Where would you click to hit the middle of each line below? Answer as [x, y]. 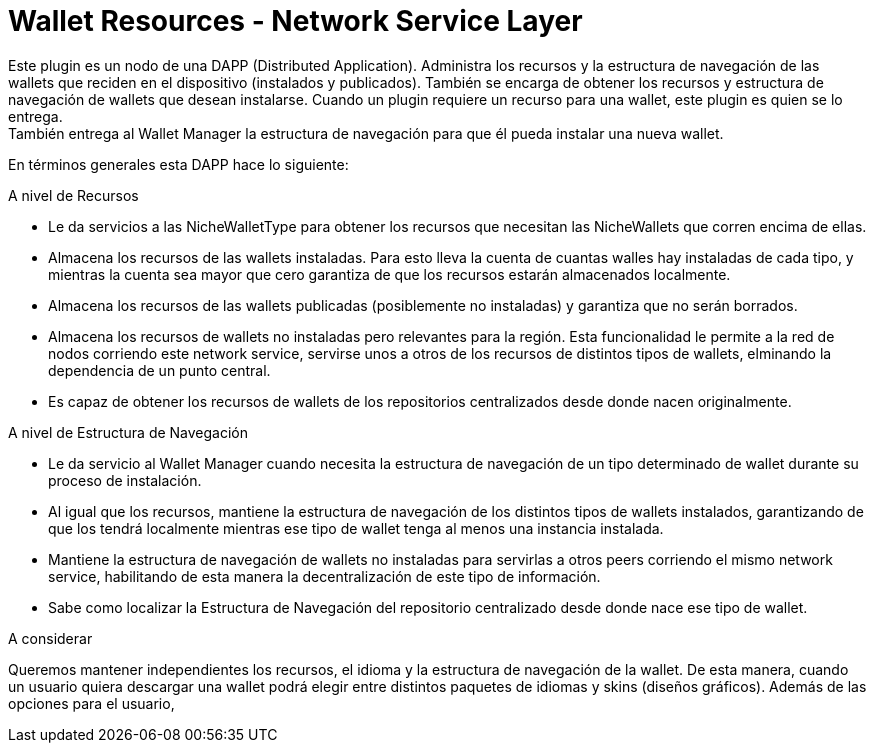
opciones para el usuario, [91, 703]
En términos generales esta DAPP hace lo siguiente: [178, 164]
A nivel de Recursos [73, 195]
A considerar [50, 638]
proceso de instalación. [125, 480]
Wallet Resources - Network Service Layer [295, 21]
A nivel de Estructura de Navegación [128, 432]
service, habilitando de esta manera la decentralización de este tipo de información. [324, 576]
